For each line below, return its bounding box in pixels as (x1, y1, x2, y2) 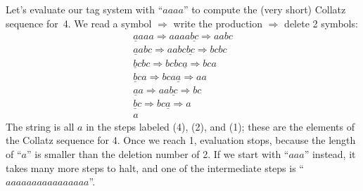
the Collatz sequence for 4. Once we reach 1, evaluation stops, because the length (6, 133, 356, 147)
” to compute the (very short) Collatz (183, 2, 346, 16)
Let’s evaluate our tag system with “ (6, 2, 163, 16)
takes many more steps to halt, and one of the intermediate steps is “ (6, 160, 304, 175)
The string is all (6, 119, 75, 133)
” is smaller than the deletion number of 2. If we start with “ (26, 146, 289, 161)
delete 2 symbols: (284, 15, 358, 30)
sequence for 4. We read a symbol (6, 15, 152, 30)
